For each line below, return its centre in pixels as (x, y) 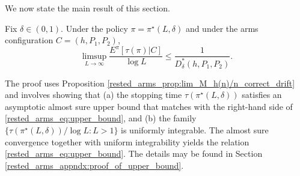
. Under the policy (94, 28)
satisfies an (262, 95)
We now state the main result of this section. (87, 8)
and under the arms (222, 28)
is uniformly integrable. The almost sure (195, 130)
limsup (94, 56)
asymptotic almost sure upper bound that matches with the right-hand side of (149, 106)
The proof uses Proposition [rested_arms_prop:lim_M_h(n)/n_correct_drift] (150, 83)
